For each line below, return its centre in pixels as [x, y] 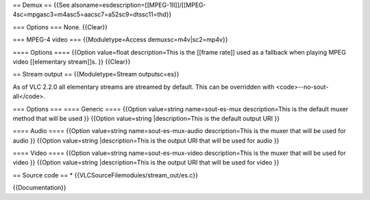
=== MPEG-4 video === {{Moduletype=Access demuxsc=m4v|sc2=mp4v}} [120, 40]
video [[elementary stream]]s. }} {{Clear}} [72, 61]
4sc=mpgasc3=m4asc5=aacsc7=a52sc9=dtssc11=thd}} [92, 14]
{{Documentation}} [39, 188]
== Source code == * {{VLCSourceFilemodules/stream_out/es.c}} [106, 175]
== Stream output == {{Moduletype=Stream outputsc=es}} [96, 74]
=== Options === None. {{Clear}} [60, 27]
